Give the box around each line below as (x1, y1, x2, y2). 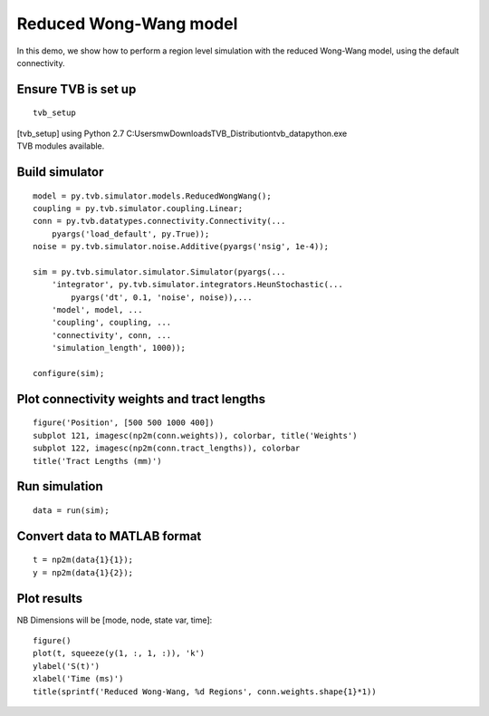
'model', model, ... (51, 305, 143, 315)
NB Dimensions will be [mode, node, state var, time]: (16, 614, 213, 625)
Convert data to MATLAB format (16, 528, 202, 544)
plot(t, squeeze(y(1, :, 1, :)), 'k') (33, 648, 206, 659)
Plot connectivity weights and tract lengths (16, 391, 266, 407)
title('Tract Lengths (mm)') (33, 456, 162, 466)
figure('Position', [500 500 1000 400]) (33, 418, 215, 428)
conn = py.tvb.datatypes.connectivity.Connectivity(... (33, 216, 286, 227)
